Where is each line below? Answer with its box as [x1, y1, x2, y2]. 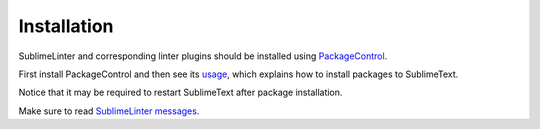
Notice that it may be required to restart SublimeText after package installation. [18, 86, 343, 99]
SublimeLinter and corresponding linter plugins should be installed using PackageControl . [18, 50, 388, 62]
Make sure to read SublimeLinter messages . [18, 105, 200, 117]
